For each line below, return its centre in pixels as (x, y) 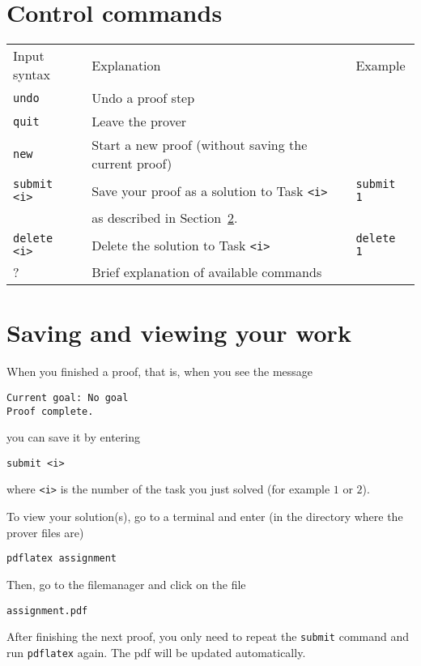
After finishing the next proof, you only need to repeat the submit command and (208, 636)
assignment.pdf (47, 610)
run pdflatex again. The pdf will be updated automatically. (156, 652)
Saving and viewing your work (179, 333)
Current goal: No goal (68, 397)
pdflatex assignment (62, 559)
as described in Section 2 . (165, 218)
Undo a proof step (143, 98)
